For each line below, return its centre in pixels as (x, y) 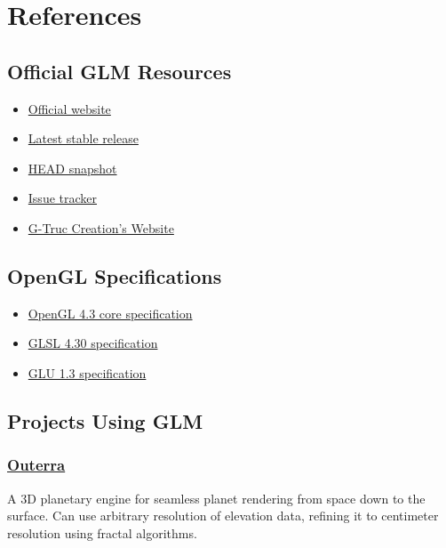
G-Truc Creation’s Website (101, 227)
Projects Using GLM (105, 420)
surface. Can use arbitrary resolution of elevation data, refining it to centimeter (223, 516)
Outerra (36, 465)
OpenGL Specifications (115, 275)
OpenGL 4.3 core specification (110, 313)
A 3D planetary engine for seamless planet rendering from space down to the (216, 498)
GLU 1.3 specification (87, 372)
